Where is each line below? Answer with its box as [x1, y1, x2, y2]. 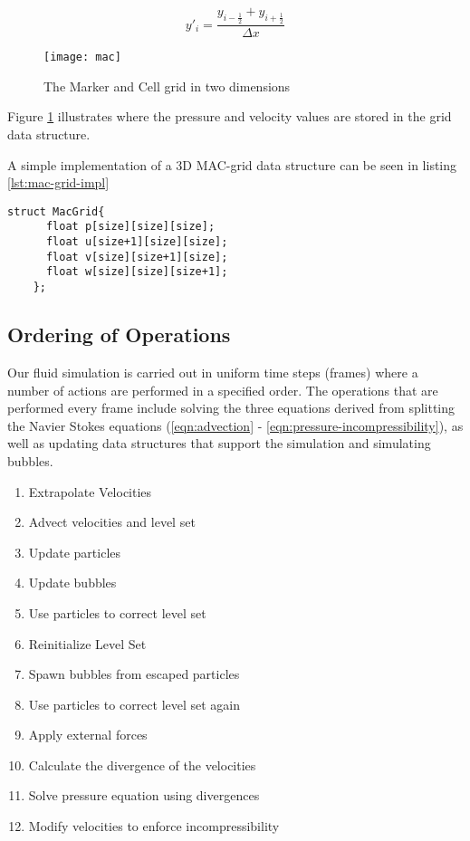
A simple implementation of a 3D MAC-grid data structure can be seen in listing [7, 155, 457, 174]
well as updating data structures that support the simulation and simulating [7, 434, 431, 453]
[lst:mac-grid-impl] [7, 173, 110, 192]
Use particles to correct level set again [28, 694, 241, 713]
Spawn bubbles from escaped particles [28, 664, 240, 683]
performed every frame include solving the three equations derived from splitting [7, 398, 456, 417]
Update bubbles [28, 573, 117, 592]
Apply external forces [28, 725, 148, 744]
